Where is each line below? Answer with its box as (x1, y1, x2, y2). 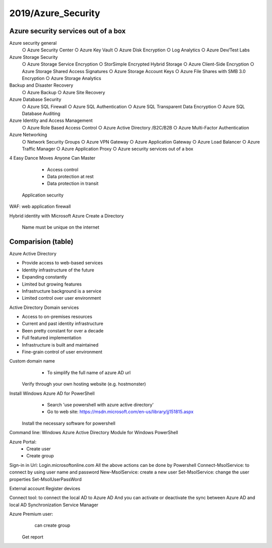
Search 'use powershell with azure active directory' (47, 401, 154, 407)
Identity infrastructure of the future (22, 267, 94, 273)
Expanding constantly (22, 274, 67, 280)
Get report (22, 534, 44, 540)
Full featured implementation (22, 335, 82, 341)
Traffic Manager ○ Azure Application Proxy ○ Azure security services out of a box (22, 146, 193, 152)
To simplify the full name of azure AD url (47, 369, 131, 375)
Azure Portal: (9, 439, 37, 445)
